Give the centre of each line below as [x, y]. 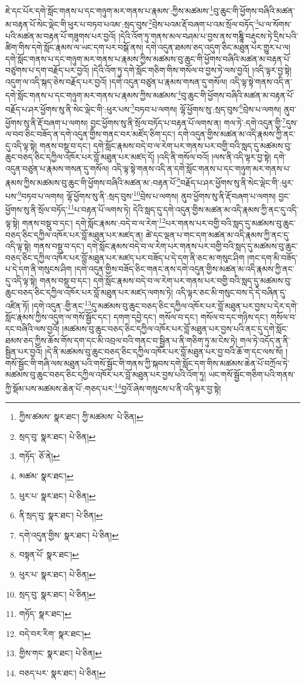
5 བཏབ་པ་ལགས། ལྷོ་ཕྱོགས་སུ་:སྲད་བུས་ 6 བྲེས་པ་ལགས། [206, 108]
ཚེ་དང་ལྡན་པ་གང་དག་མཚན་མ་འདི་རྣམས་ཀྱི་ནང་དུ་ [218, 234]
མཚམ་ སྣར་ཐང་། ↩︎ [46, 476]
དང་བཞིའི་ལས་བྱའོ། [32, 328]
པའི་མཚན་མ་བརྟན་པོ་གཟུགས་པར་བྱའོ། [61, 35]
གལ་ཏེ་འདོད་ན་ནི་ [265, 340]
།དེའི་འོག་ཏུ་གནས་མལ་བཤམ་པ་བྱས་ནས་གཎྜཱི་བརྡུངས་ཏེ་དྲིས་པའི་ [208, 35]
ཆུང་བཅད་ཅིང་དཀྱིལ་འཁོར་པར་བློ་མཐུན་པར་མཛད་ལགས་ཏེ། [89, 292]
